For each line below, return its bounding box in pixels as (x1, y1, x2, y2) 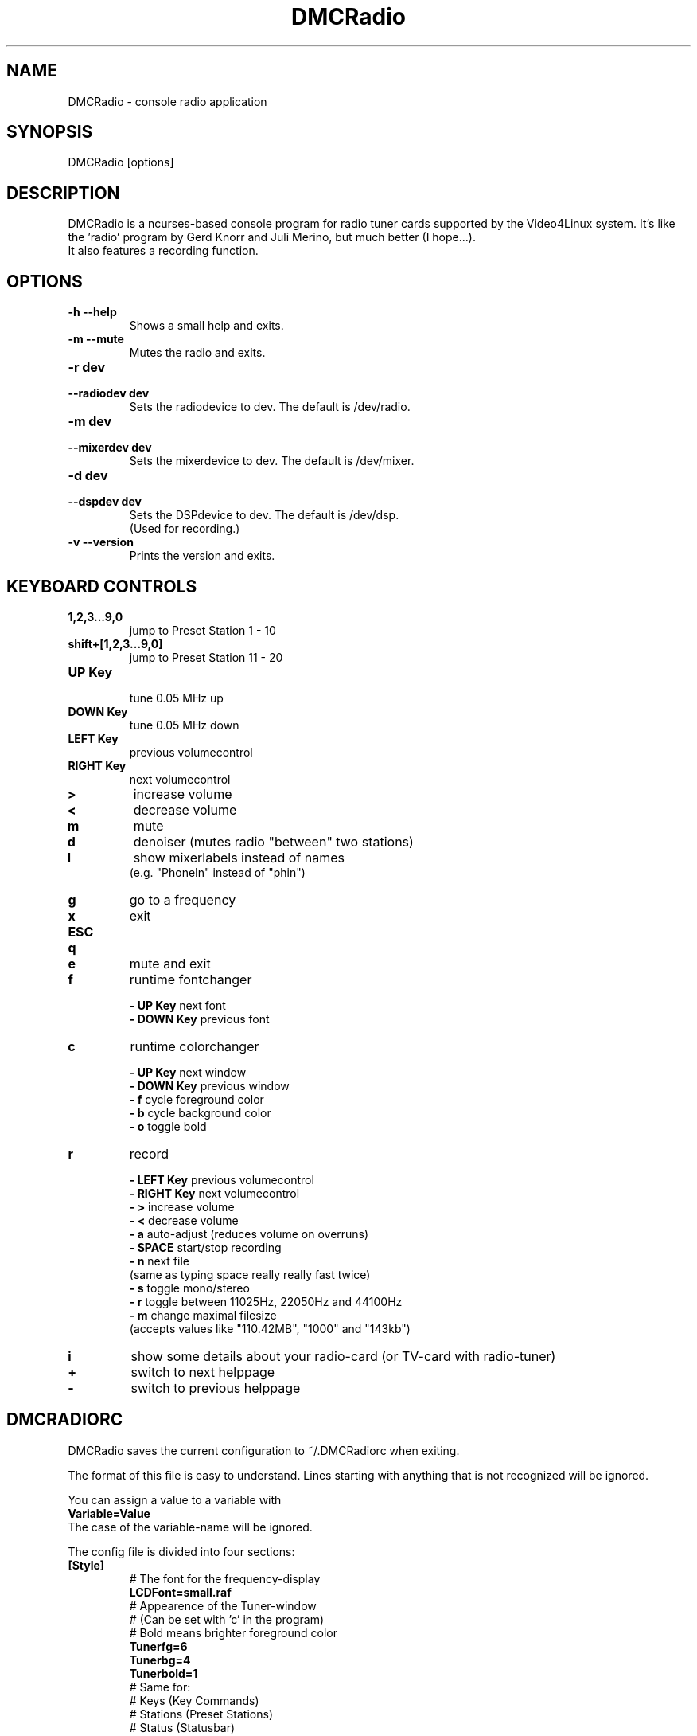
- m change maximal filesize (129, 1308, 277, 1322)
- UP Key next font (129, 998, 226, 1012)
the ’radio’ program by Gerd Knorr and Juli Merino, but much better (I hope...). (68, 230, 476, 244)
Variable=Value (68, 1506, 150, 1520)
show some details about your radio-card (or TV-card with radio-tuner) (130, 1347, 556, 1364)
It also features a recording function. (68, 244, 259, 258)
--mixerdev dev (68, 440, 152, 455)
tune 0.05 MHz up (129, 690, 224, 705)
